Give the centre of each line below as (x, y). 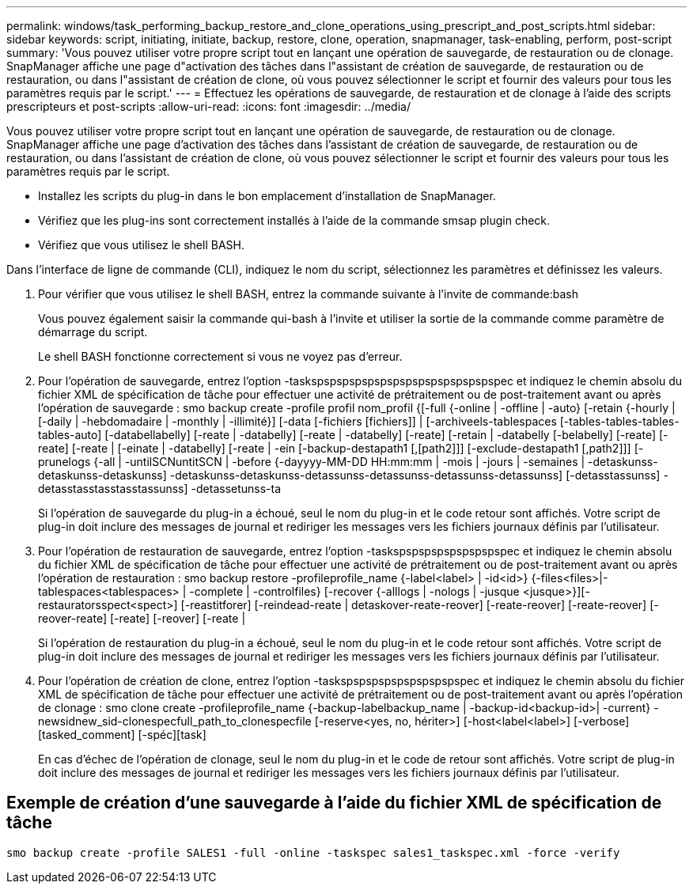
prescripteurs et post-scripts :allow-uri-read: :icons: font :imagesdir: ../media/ (208, 106)
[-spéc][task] (172, 735)
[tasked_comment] (87, 735)
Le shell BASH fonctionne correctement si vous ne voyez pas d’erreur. (220, 356)
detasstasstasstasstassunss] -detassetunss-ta (160, 489)
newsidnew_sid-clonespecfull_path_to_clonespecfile (175, 721)
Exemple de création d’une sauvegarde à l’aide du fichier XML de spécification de (334, 803)
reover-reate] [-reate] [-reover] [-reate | (142, 618)
